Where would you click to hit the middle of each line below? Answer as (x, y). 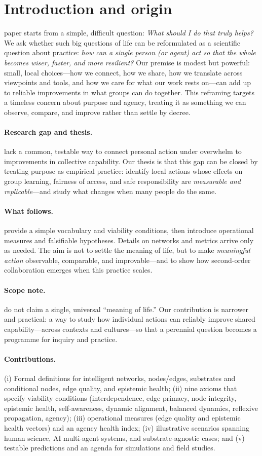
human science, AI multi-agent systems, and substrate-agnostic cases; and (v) (124, 438)
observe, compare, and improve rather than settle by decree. (97, 112)
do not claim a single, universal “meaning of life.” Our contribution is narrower (126, 309)
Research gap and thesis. (48, 132)
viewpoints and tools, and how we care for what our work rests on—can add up (128, 82)
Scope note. (25, 290)
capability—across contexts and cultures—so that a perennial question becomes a (130, 329)
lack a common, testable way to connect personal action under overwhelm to (123, 151)
